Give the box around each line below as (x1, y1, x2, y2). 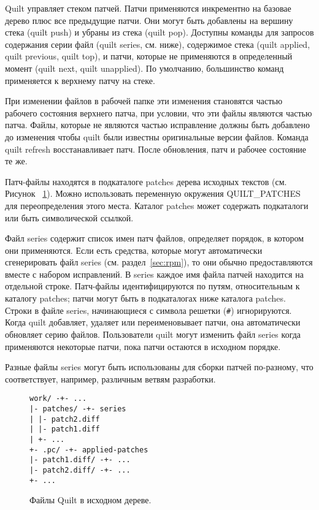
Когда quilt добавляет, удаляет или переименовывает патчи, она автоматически (5, 316, 301, 329)
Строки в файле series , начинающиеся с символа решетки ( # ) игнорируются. (5, 303, 292, 316)
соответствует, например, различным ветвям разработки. (5, 372, 216, 385)
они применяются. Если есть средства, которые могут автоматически (5, 243, 263, 256)
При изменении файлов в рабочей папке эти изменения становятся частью (5, 94, 283, 107)
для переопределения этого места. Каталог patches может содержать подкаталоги (5, 199, 309, 211)
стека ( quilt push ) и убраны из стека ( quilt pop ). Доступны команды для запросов (5, 26, 314, 39)
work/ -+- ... (29, 394, 87, 403)
